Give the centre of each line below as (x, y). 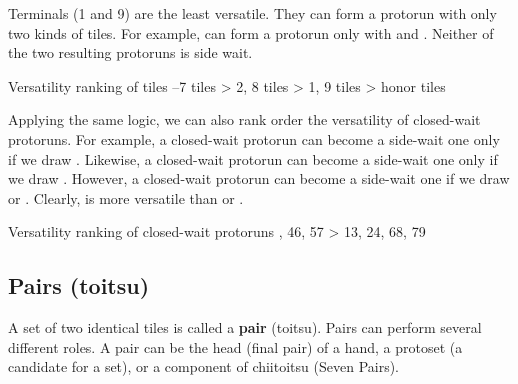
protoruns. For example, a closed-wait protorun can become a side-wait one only (254, 138)
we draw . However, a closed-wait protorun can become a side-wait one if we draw (259, 178)
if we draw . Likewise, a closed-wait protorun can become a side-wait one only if (253, 158)
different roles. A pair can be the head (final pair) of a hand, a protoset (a (235, 346)
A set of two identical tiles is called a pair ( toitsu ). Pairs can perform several (245, 327)
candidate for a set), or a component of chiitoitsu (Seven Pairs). (204, 366)
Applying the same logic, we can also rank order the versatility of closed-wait (244, 119)
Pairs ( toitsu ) (79, 285)
